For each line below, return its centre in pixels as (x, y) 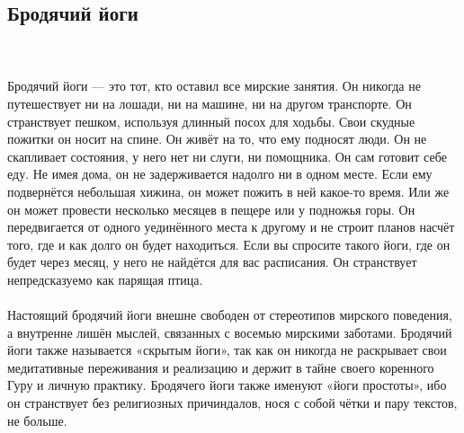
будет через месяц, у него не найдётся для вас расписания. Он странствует (212, 262)
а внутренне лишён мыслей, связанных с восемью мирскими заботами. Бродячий (230, 332)
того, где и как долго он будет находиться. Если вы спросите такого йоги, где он (229, 244)
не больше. (37, 420)
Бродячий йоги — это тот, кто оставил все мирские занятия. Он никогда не (214, 86)
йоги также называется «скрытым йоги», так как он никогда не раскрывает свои (227, 350)
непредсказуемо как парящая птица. (105, 279)
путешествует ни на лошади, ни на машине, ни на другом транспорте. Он (210, 103)
